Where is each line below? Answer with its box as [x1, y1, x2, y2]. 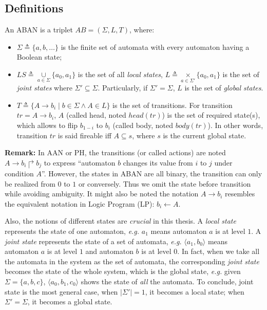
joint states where [16, 82, 72, 93]
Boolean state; [16, 51, 62, 62]
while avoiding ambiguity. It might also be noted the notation [5, 188, 199, 199]
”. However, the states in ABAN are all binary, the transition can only [41, 168, 262, 178]
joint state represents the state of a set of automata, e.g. [5, 235, 182, 246]
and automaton [85, 246, 133, 257]
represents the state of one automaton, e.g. [5, 225, 140, 236]
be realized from [5, 178, 55, 189]
